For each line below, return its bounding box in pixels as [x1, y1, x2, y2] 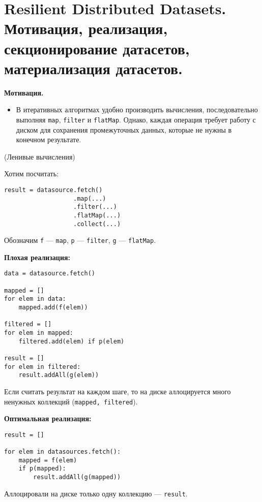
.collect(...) [73, 220, 121, 228]
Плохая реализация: [4, 252, 70, 262]
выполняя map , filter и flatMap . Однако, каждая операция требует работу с [16, 114, 256, 124]
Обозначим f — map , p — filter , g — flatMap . [4, 235, 156, 245]
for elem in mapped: [4, 329, 74, 337]
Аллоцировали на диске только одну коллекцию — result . [4, 488, 188, 498]
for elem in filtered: [4, 363, 81, 370]
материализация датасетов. [4, 57, 183, 78]
